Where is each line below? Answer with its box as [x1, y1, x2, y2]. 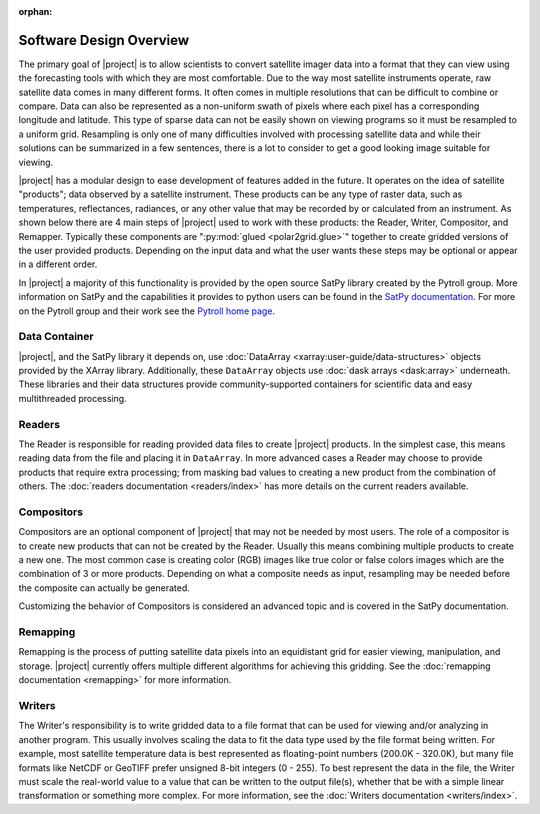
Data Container [18, 330, 94, 344]
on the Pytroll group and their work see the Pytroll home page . [18, 305, 275, 317]
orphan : [18, 6, 53, 17]
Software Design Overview [18, 31, 190, 49]
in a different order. [18, 258, 98, 270]
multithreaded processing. [18, 392, 127, 404]
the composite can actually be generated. [18, 581, 190, 594]
